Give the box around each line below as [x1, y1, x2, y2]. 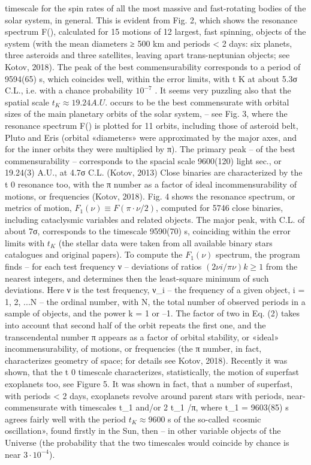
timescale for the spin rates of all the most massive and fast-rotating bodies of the [5, 2, 306, 14]
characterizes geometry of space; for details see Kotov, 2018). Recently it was [5, 354, 288, 366]
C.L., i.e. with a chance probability [5, 84, 133, 96]
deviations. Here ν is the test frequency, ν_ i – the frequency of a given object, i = [5, 283, 305, 296]
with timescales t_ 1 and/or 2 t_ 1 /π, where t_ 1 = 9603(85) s [60, 401, 289, 413]
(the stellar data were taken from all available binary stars [58, 236, 273, 249]
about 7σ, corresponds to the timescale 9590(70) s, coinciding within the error [5, 225, 291, 237]
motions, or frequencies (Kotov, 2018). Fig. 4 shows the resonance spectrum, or [5, 189, 295, 202]
